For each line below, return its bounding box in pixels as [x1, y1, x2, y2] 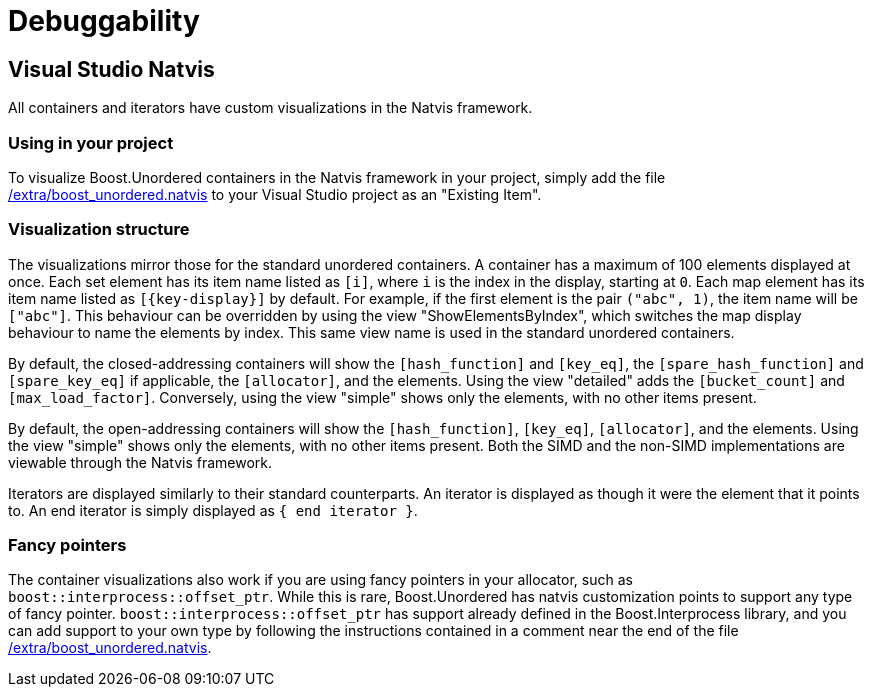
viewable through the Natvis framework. [8, 453, 273, 471]
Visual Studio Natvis [8, 56, 215, 82]
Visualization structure [8, 219, 190, 240]
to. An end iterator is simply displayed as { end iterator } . [8, 501, 418, 519]
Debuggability [8, 4, 200, 38]
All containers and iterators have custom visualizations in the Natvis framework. [8, 99, 533, 117]
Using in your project [8, 132, 174, 153]
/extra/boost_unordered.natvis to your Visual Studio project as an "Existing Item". [8, 185, 542, 203]
